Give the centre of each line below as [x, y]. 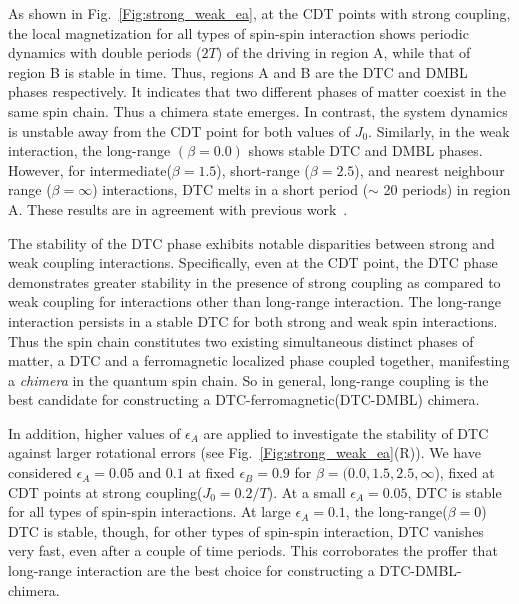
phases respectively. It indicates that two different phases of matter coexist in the [257, 91]
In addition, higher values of [94, 432]
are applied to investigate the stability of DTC [346, 432]
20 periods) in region [447, 189]
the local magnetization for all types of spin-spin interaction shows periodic [238, 32]
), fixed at [464, 472]
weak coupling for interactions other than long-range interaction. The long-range [255, 301]
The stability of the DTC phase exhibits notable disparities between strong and [251, 242]
